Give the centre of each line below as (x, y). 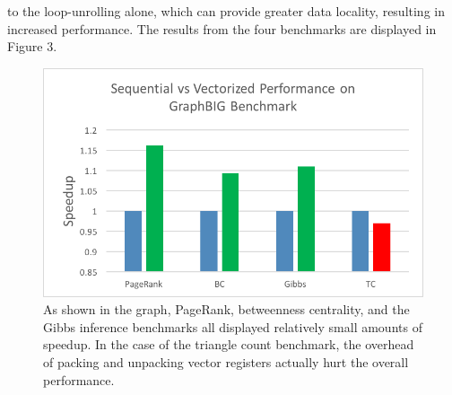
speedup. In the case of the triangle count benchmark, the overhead (229, 344)
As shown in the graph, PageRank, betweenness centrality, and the (226, 309)
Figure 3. (32, 46)
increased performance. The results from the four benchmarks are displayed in (222, 28)
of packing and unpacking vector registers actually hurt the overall (226, 362)
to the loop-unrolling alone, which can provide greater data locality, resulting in (226, 11)
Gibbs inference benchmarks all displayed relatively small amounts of (233, 326)
